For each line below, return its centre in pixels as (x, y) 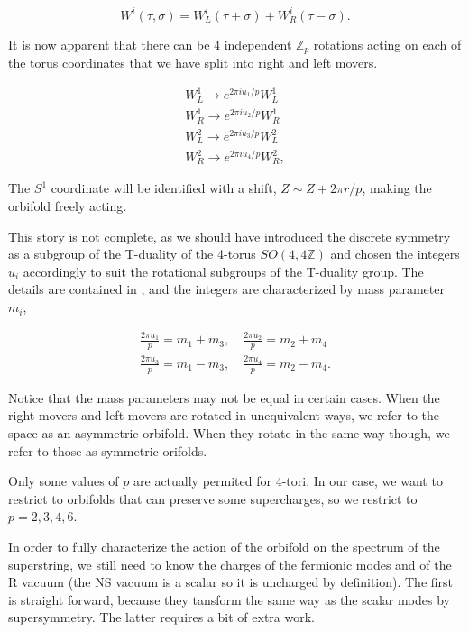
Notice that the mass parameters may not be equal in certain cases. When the (224, 397)
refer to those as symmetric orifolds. (108, 450)
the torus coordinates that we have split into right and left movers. (193, 62)
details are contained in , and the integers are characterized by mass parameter (226, 289)
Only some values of (64, 481)
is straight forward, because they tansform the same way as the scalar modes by (229, 599)
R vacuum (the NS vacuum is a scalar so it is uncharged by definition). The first (231, 582)
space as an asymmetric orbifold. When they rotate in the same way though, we (229, 432)
